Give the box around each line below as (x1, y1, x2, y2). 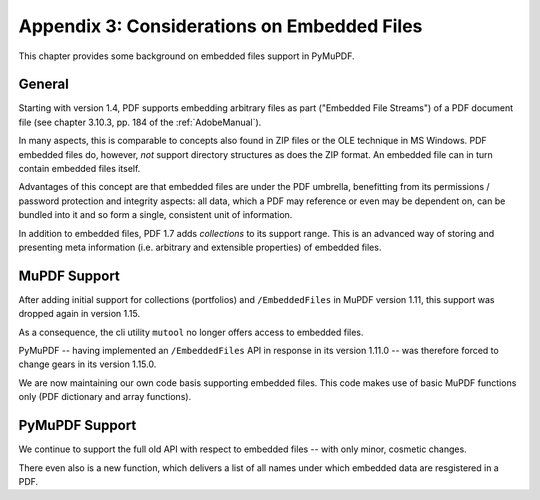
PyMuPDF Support (18, 417, 137, 434)
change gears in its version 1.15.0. (18, 358, 157, 370)
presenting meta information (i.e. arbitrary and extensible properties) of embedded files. (18, 241, 382, 253)
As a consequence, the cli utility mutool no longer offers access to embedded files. (18, 326, 364, 338)
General (18, 76, 70, 93)
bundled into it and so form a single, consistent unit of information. (18, 209, 293, 221)
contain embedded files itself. (18, 163, 141, 175)
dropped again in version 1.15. (18, 308, 140, 320)
